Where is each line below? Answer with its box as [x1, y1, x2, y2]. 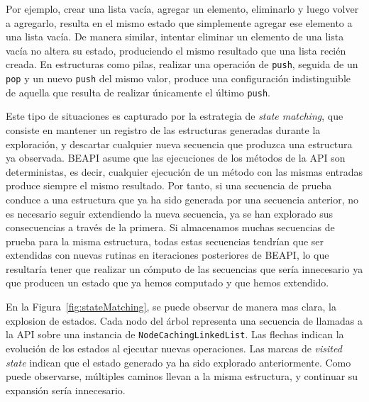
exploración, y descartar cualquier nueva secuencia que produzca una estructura [6, 136, 353, 151]
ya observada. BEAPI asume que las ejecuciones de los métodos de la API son [6, 150, 346, 165]
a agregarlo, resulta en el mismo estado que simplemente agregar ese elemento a [6, 15, 353, 30]
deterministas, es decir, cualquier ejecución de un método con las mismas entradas [6, 164, 363, 179]
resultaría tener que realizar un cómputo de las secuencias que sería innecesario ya [6, 261, 363, 276]
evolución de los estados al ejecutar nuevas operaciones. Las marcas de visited [6, 340, 342, 355]
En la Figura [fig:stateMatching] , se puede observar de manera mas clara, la [6, 299, 337, 314]
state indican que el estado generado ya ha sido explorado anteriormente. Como [6, 354, 351, 369]
